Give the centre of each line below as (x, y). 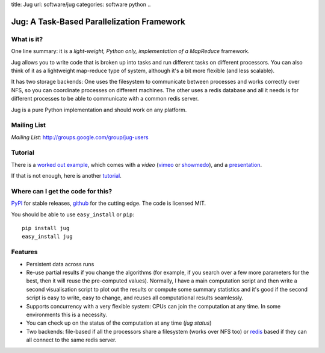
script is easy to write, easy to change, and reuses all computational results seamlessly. (135, 298)
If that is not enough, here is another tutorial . (66, 176)
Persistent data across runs (60, 264)
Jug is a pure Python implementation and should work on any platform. (99, 110)
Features (24, 252)
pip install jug (46, 228)
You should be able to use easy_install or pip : (73, 214)
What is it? (27, 39)
